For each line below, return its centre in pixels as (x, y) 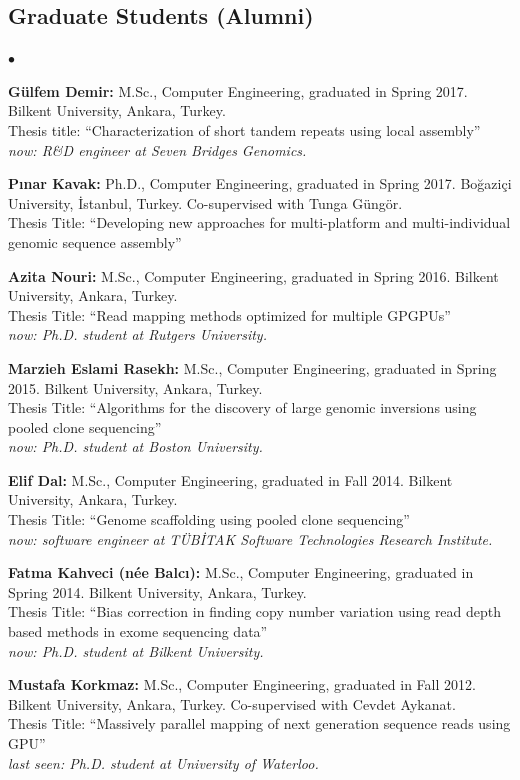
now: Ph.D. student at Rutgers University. (137, 334)
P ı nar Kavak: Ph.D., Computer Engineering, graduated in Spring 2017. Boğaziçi (260, 183)
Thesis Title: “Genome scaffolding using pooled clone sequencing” (209, 519)
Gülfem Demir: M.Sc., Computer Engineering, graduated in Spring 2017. (238, 90)
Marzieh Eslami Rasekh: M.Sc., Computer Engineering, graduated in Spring (252, 367)
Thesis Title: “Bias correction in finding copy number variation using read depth (255, 611)
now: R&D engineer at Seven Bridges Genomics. (157, 149)
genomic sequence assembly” (95, 241)
